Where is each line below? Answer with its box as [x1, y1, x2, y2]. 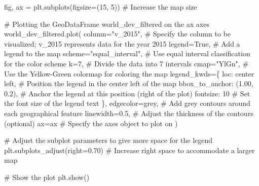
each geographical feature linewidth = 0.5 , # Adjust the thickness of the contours [4, 107, 253, 118]
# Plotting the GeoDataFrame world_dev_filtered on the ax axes [4, 18, 209, 29]
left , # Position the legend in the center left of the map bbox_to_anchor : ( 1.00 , [4, 78, 253, 89]
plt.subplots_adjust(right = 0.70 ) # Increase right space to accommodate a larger [4, 144, 255, 155]
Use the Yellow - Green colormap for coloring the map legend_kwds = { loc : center [4, 68, 254, 79]
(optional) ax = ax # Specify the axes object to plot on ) [4, 118, 178, 128]
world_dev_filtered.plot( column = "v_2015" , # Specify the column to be [4, 28, 231, 39]
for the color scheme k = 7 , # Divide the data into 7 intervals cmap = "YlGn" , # [4, 58, 249, 68]
